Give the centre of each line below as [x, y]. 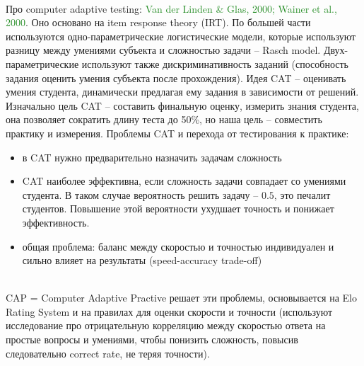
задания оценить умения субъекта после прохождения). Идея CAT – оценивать [176, 78]
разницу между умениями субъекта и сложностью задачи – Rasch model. [163, 50]
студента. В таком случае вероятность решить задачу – [140, 194]
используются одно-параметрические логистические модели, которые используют [181, 36]
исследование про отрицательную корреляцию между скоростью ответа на [166, 325]
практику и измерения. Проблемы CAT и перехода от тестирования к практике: [177, 133]
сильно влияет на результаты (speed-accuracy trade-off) [142, 260]
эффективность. [56, 222]
